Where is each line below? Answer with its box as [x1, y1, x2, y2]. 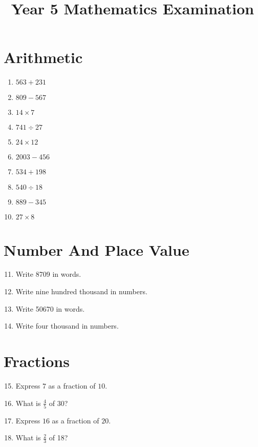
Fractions [4, 351, 70, 371]
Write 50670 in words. [15, 303, 85, 314]
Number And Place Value [4, 239, 189, 260]
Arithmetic [4, 47, 83, 68]
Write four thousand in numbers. [15, 320, 119, 331]
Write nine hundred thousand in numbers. [15, 286, 147, 297]
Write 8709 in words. [15, 269, 81, 279]
